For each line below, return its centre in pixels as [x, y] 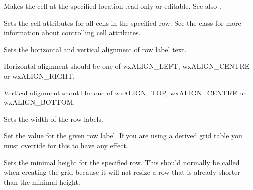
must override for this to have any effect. [66, 145]
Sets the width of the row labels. [54, 119]
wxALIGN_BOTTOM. [40, 102]
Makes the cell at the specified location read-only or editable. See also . [113, 6]
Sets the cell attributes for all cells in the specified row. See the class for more [123, 23]
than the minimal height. [42, 181]
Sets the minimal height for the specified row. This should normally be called [122, 162]
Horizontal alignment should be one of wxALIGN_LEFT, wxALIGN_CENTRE [127, 66]
